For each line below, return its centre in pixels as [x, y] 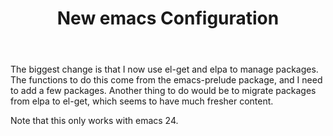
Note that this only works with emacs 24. [94, 121]
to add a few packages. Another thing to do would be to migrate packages [163, 91]
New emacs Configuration [168, 18]
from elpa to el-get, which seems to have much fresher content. [142, 101]
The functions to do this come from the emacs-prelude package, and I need [166, 80]
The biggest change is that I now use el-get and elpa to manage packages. [164, 69]
